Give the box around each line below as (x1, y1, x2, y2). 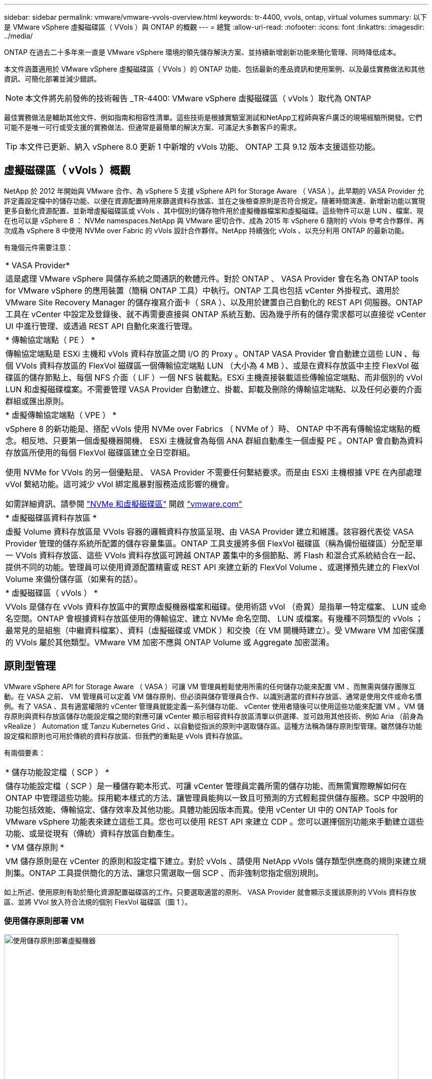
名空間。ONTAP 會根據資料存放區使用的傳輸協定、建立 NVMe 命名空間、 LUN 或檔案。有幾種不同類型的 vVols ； (5, 613, 424, 623)
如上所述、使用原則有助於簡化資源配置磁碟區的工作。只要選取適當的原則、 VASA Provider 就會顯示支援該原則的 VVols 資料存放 (4, 887, 417, 896)
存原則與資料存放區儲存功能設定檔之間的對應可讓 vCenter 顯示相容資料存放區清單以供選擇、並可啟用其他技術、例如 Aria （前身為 (4, 711, 424, 720)
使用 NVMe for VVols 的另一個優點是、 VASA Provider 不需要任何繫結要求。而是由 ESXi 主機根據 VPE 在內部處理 (5, 467, 422, 477)
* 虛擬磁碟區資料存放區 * (5, 512, 97, 523)
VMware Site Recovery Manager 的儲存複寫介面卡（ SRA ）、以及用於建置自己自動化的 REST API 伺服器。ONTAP (5, 297, 423, 307)
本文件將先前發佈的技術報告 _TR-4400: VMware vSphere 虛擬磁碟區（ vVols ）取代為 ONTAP (25, 93, 371, 103)
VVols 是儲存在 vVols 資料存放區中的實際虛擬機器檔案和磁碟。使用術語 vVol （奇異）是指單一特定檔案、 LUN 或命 (5, 601, 427, 612)
